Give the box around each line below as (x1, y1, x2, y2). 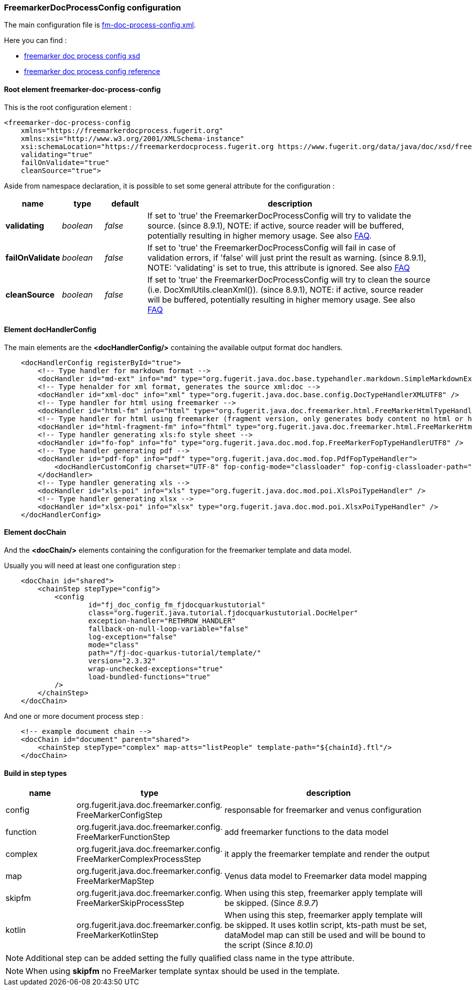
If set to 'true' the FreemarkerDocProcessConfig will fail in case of (147, 242, 396, 253)
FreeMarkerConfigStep (76, 810, 162, 820)
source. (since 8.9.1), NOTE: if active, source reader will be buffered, (147, 220, 404, 231)
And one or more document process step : (4, 712, 143, 721)
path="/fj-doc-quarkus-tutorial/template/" (88, 649, 261, 657)
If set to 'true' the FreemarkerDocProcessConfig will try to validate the (147, 210, 411, 221)
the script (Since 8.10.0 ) (224, 940, 313, 950)
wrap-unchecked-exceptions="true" (88, 665, 223, 673)
